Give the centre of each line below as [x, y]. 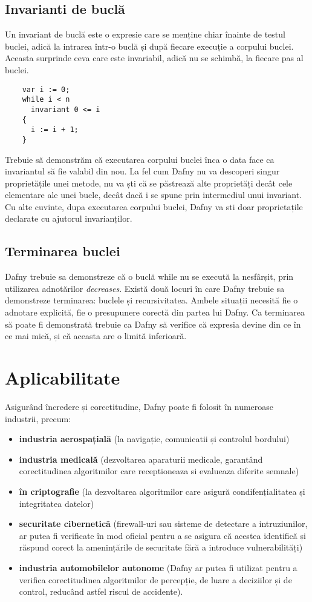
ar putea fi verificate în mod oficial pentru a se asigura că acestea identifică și [162, 535]
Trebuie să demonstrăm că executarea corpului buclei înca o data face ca [140, 159]
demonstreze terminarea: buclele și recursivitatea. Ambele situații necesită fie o [151, 300]
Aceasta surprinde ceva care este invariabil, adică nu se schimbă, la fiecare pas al [154, 58]
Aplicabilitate [63, 378]
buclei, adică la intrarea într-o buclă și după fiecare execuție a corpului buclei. [149, 46]
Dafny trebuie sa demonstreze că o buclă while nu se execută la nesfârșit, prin [149, 276]
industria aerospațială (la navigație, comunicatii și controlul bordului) [154, 439]
